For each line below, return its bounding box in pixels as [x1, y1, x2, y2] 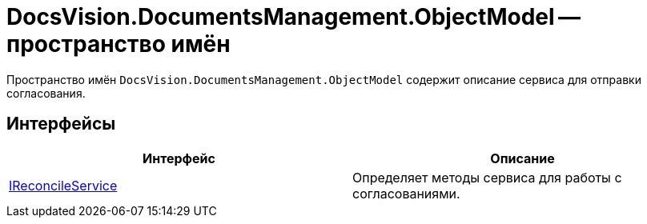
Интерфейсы [6, 114, 116, 134]
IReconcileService [9, 177, 118, 194]
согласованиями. [352, 185, 460, 202]
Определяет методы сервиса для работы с [352, 169, 622, 186]
